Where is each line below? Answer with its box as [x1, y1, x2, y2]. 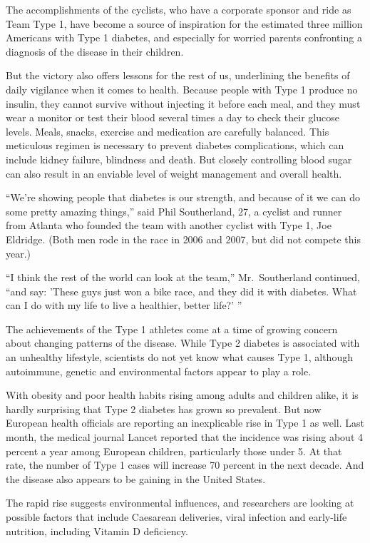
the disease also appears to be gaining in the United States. [6, 471, 266, 486]
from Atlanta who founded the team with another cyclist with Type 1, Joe [6, 218, 332, 233]
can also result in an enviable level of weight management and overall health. [6, 166, 342, 181]
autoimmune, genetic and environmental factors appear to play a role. [6, 363, 312, 378]
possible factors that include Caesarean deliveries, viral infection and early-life [6, 509, 347, 524]
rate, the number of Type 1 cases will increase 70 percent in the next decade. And [6, 457, 364, 472]
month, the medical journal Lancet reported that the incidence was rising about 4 [6, 430, 364, 445]
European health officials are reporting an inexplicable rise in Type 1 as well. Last [6, 415, 364, 430]
